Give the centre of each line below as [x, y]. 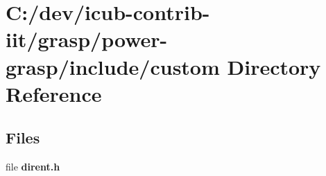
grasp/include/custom [113, 66]
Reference [54, 93]
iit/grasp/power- [87, 39]
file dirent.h [33, 167]
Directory [274, 66]
